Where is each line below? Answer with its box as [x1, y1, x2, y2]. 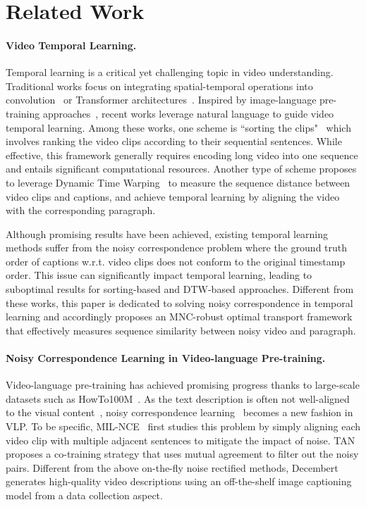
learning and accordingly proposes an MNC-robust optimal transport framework [6, 309, 353, 324]
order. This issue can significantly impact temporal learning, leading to [6, 268, 312, 282]
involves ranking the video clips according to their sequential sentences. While [6, 134, 342, 149]
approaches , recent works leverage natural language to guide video [42, 106, 334, 120]
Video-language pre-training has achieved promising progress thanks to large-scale [6, 377, 360, 392]
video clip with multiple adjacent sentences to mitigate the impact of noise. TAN [6, 432, 355, 447]
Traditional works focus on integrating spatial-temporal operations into [6, 78, 313, 93]
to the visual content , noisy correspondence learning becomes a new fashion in [6, 405, 353, 420]
